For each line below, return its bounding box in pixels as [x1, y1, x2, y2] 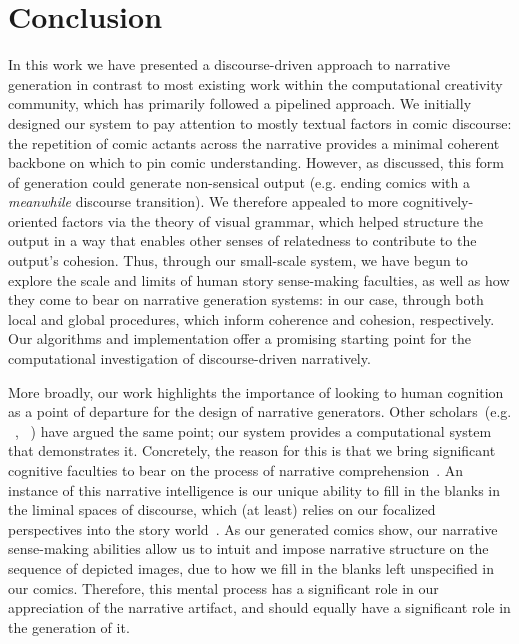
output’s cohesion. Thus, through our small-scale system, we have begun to [8, 250, 468, 271]
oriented [8, 210, 58, 231]
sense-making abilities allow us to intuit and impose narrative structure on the [8, 538, 489, 559]
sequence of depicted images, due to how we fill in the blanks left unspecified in [8, 557, 495, 578]
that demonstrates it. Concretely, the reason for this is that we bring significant [8, 440, 496, 461]
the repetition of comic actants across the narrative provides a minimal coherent [8, 132, 500, 153]
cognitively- [402, 191, 474, 212]
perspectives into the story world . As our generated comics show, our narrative [8, 518, 498, 539]
